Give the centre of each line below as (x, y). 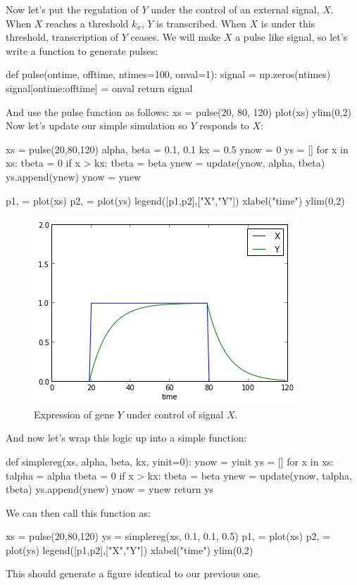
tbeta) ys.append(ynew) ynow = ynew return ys (110, 489)
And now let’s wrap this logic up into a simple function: (126, 438)
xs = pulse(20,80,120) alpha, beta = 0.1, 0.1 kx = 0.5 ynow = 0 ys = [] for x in (177, 149)
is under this (288, 23)
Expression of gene (74, 414)
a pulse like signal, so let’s (292, 37)
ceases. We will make (176, 37)
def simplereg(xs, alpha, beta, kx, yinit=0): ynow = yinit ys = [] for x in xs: (170, 461)
